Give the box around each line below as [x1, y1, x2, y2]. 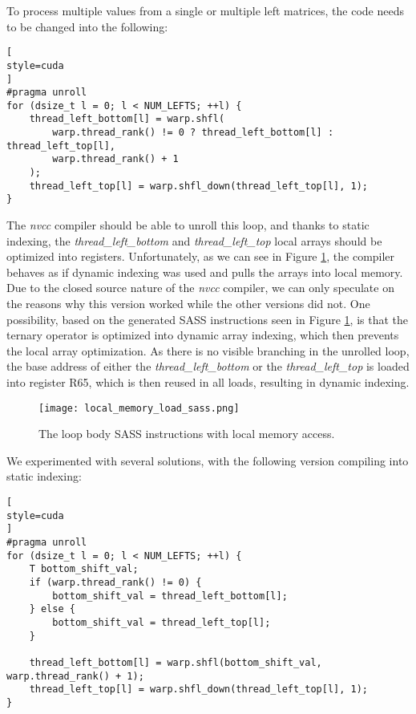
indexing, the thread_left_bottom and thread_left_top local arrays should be [6, 232, 382, 249]
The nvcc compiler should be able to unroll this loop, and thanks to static [6, 217, 370, 233]
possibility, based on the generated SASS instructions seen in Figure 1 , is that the [6, 310, 409, 327]
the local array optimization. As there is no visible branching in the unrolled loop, [6, 342, 410, 359]
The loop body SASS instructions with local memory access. [38, 425, 335, 442]
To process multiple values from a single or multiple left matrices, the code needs [6, 2, 405, 18]
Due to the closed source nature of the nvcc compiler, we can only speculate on [6, 279, 394, 296]
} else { [29, 603, 75, 615]
